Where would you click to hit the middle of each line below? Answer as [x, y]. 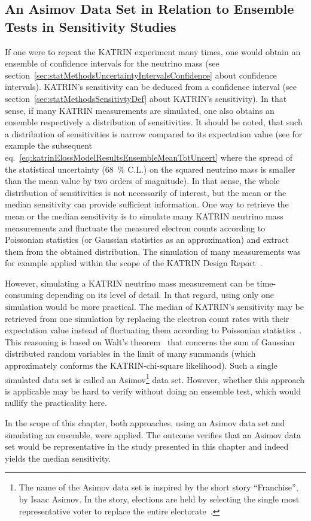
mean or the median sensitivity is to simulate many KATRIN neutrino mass [144, 216]
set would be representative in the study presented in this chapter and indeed [147, 446]
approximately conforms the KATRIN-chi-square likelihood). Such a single [141, 365]
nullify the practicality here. [56, 403]
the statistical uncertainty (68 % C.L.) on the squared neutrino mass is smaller [150, 169]
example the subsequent [48, 145]
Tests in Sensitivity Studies [91, 26]
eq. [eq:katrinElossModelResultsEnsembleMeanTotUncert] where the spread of [149, 157]
